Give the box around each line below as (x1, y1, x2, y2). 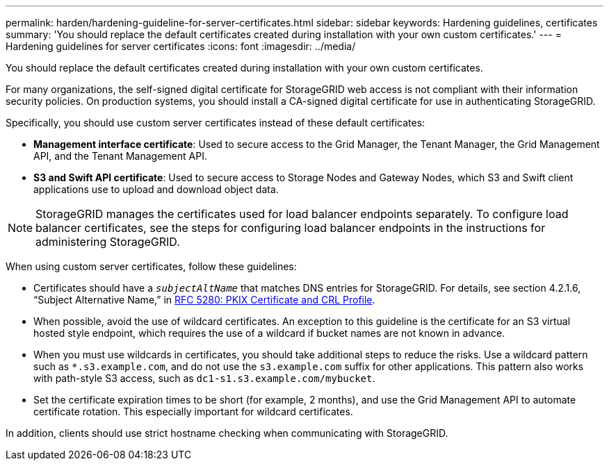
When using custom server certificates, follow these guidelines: (6, 260, 297, 272)
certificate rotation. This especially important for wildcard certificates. (33, 406, 353, 417)
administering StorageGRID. (35, 235, 180, 249)
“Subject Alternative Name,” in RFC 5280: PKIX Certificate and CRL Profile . (33, 294, 375, 306)
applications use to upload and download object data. (33, 183, 279, 195)
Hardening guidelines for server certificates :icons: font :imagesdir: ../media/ (6, 40, 356, 52)
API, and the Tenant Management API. (33, 150, 207, 162)
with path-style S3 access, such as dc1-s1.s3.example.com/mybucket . (33, 372, 375, 384)
